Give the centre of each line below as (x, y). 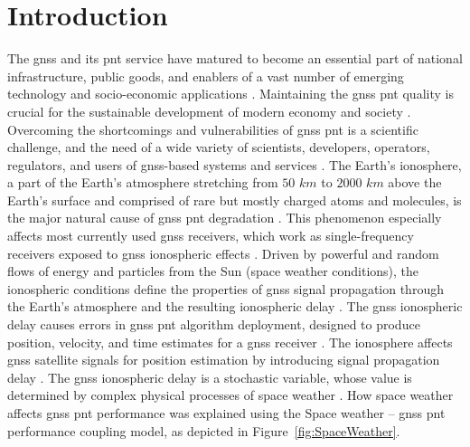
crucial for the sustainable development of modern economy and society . (209, 111)
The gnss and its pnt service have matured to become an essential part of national (235, 58)
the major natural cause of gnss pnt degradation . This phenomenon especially (225, 218)
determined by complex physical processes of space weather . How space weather (230, 395)
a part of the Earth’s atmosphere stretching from (143, 182)
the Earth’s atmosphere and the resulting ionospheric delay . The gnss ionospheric (235, 306)
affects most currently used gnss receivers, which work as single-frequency (211, 236)
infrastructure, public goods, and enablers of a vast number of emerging (206, 76)
